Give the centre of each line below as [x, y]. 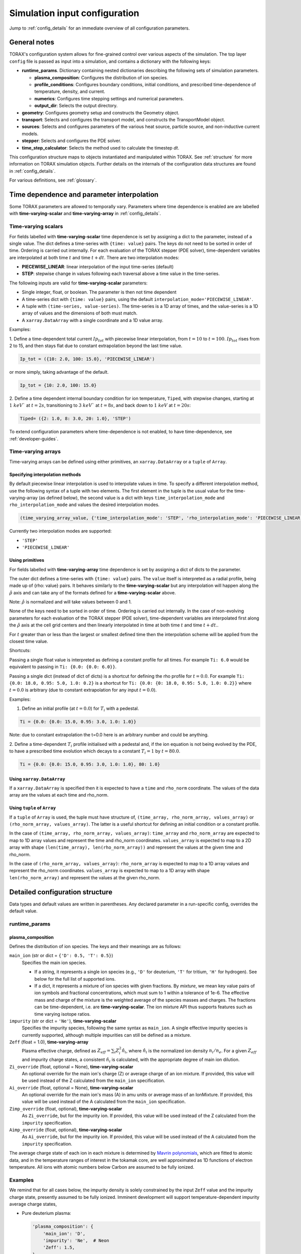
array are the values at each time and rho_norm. [59, 795]
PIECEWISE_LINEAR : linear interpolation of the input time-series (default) [98, 267]
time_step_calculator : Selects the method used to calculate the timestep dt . [101, 147]
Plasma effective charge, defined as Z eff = [66, 1051]
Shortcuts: [20, 651]
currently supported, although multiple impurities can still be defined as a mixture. [107, 1035]
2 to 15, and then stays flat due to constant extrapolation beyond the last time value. [96, 346]
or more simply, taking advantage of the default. [59, 372]
